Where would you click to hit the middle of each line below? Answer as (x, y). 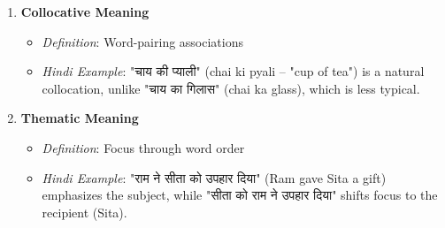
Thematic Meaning (80, 118)
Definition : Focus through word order (143, 147)
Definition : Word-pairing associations (142, 41)
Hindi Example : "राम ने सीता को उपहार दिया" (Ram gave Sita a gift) (214, 177)
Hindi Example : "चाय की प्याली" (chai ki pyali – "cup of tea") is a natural (233, 71)
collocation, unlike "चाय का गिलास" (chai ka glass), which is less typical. (231, 88)
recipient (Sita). (84, 212)
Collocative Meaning (85, 11)
